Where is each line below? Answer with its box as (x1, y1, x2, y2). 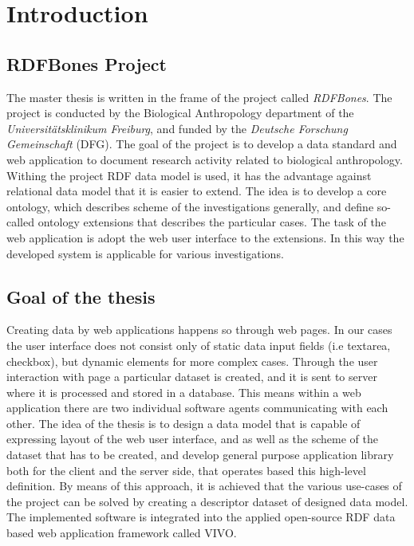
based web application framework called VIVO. (6, 524, 237, 541)
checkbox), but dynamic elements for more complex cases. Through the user (6, 352, 378, 369)
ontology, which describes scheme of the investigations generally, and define (6, 198, 374, 214)
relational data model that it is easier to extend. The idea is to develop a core (6, 183, 387, 199)
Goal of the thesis (6, 284, 156, 308)
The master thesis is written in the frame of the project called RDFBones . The (6, 88, 392, 105)
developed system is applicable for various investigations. (6, 245, 284, 261)
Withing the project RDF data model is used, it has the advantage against (6, 167, 372, 183)
